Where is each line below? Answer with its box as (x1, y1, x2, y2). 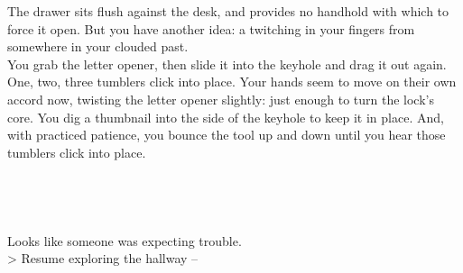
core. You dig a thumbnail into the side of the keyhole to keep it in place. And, (7, 107, 444, 126)
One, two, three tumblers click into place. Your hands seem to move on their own (7, 72, 457, 91)
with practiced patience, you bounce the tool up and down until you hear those (7, 125, 446, 144)
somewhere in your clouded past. (7, 37, 189, 56)
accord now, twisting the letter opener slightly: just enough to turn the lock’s (7, 89, 434, 108)
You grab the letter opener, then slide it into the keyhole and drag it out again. (7, 54, 447, 73)
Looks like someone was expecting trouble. (7, 231, 242, 250)
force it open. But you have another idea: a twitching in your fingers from (7, 19, 415, 38)
